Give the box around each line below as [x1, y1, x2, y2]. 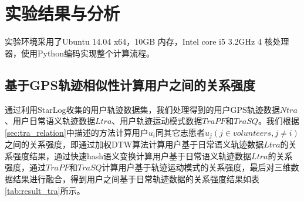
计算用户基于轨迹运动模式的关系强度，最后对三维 [102, 161, 291, 173]
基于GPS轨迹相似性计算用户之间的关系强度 [5, 75, 255, 93]
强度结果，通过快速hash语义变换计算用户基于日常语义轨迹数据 [12, 149, 252, 162]
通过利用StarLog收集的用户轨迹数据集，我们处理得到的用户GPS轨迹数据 [5, 103, 280, 115]
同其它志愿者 [155, 126, 205, 138]
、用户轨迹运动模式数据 [112, 115, 202, 127]
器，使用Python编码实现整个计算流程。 [5, 46, 154, 59]
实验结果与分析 [5, 1, 120, 25]
